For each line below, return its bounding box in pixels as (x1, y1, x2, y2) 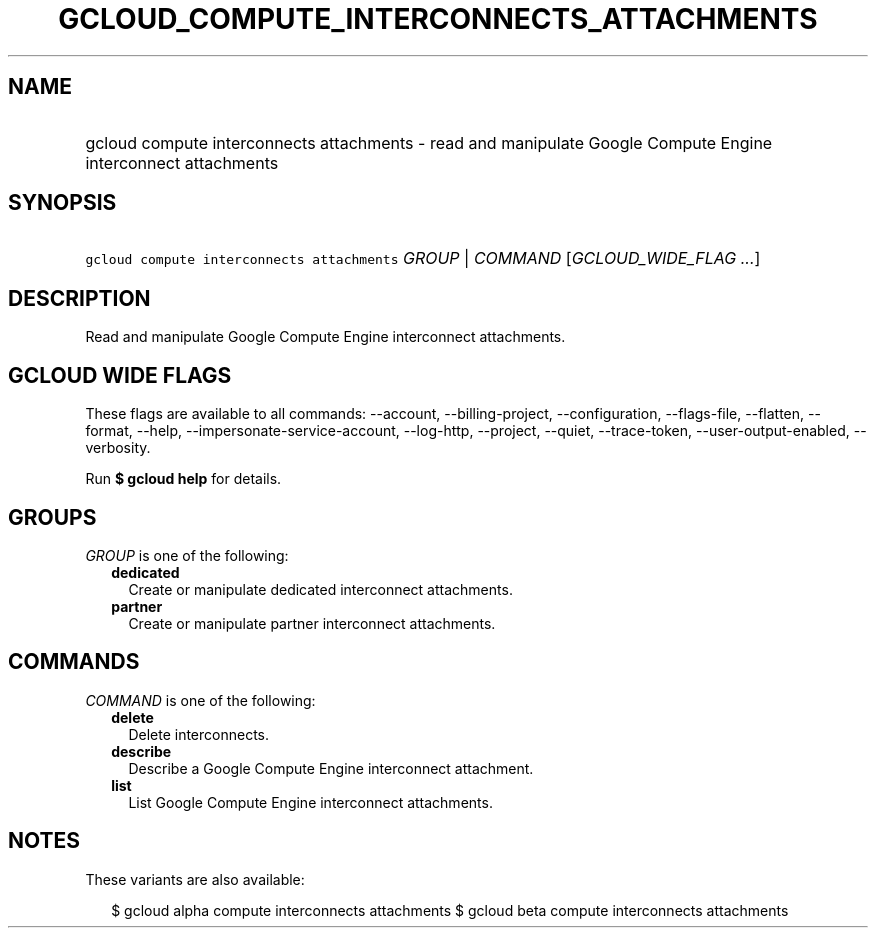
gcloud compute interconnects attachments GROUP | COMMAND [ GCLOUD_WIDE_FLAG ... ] (85, 248, 761, 269)
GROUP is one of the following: (85, 546, 289, 564)
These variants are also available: (85, 870, 305, 888)
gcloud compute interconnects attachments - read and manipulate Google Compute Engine (85, 132, 773, 153)
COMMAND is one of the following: (85, 691, 316, 709)
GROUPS (8, 504, 97, 530)
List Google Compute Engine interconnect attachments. (128, 793, 493, 811)
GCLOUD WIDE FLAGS (8, 362, 232, 388)
